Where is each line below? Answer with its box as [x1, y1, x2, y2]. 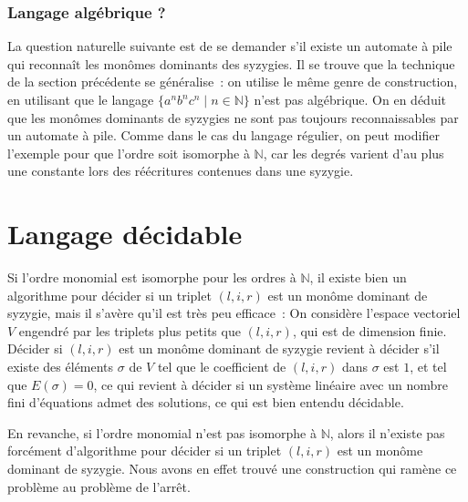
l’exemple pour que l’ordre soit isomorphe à [7, 143, 250, 162]
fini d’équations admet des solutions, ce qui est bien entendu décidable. [7, 393, 404, 412]
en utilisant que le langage [7, 90, 154, 108]
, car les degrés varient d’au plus [263, 143, 444, 162]
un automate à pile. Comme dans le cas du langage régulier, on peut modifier [7, 126, 440, 145]
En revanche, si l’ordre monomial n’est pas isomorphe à [7, 423, 317, 442]
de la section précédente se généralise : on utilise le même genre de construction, [7, 72, 458, 91]
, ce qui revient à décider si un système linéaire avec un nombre [93, 374, 448, 394]
